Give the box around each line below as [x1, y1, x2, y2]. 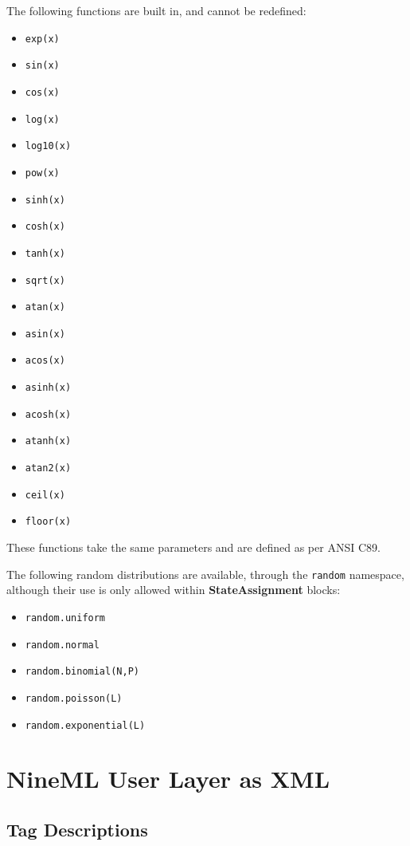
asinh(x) [25, 382, 72, 394]
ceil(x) [25, 489, 65, 501]
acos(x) [25, 355, 65, 367]
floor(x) [25, 516, 72, 528]
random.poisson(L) [25, 692, 123, 704]
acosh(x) [25, 408, 72, 420]
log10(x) [25, 140, 72, 152]
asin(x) [25, 328, 65, 340]
